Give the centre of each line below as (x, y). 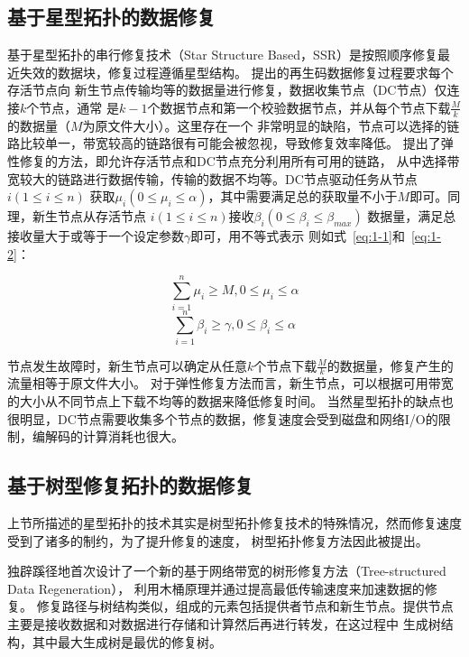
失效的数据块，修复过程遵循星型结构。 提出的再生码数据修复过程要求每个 (236, 72)
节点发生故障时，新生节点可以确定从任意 (127, 365)
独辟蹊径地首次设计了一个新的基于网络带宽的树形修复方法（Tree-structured (227, 571)
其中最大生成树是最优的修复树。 (127, 641)
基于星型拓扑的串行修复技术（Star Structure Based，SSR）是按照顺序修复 (222, 55)
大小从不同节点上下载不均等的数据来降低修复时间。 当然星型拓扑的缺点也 (236, 401)
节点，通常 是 (79, 107)
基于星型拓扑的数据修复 (111, 17)
